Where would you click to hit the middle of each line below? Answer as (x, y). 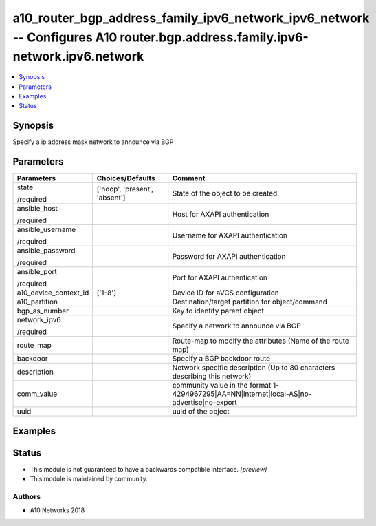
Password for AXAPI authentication (229, 257)
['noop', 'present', (125, 189)
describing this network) (212, 377)
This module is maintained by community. (89, 479)
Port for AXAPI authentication (220, 277)
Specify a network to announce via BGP (237, 326)
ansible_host (37, 209)
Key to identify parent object (218, 311)
